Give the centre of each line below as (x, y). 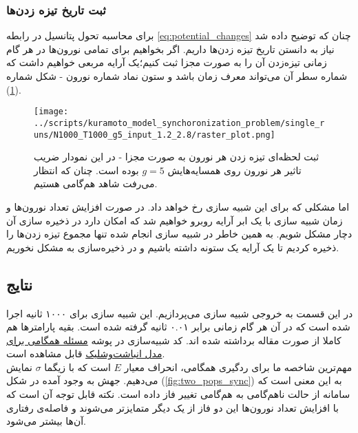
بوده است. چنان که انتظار (86, 170)
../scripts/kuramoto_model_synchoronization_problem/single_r (179, 123)
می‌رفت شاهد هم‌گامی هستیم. (96, 183)
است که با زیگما (77, 367)
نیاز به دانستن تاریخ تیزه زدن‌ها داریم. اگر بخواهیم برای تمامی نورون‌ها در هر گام (170, 49)
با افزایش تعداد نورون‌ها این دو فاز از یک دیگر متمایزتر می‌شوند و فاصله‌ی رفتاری (172, 407)
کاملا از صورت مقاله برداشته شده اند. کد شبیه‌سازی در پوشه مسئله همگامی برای (174, 340)
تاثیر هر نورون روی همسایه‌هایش (234, 170)
